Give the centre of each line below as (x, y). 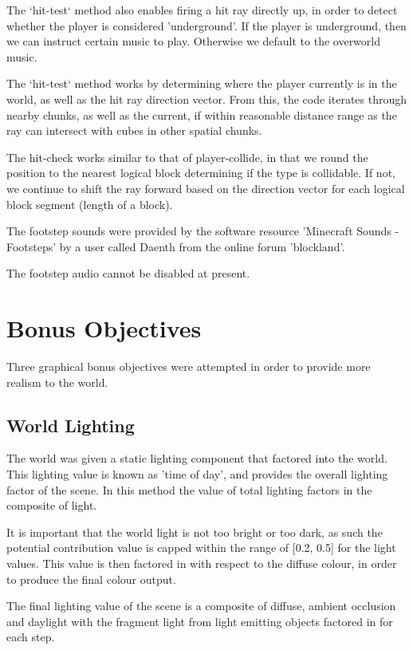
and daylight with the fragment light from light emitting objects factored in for (200, 621)
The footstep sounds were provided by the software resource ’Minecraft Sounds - (203, 231)
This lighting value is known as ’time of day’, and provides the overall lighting (197, 474)
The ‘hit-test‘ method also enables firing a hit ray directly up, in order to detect (202, 10)
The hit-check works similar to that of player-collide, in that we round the (187, 157)
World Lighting (71, 425)
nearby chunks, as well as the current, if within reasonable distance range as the (202, 114)
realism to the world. (57, 382)
